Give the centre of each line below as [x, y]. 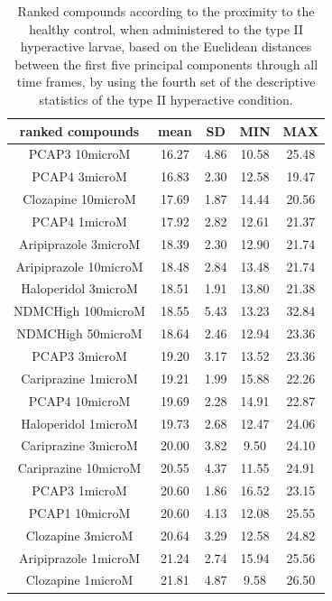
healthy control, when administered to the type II [166, 28]
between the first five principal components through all [166, 64]
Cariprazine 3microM [79, 445]
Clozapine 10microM [79, 199]
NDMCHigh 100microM [80, 311]
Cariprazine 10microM [79, 468]
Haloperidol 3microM [79, 288]
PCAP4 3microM [79, 176]
